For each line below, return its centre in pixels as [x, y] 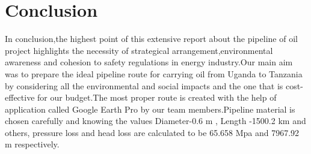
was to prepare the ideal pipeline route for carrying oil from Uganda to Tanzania [154, 73]
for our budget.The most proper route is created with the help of [157, 97]
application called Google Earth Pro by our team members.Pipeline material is [150, 109]
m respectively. [32, 144]
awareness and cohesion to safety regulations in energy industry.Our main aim [149, 62]
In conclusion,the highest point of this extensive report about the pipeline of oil [151, 39]
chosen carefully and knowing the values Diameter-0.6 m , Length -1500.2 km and [155, 121]
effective [20, 97]
